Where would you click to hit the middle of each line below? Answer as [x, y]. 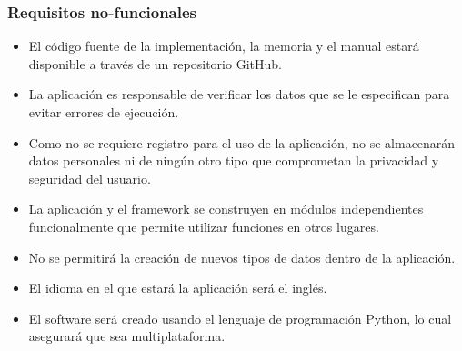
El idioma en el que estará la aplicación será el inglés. [178, 288]
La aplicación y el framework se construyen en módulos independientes [226, 209]
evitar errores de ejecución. [104, 112]
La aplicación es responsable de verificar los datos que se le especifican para [239, 94]
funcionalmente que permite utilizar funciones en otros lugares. [204, 226]
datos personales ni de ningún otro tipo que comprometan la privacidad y [234, 160]
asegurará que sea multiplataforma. [127, 336]
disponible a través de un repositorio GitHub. [155, 63]
